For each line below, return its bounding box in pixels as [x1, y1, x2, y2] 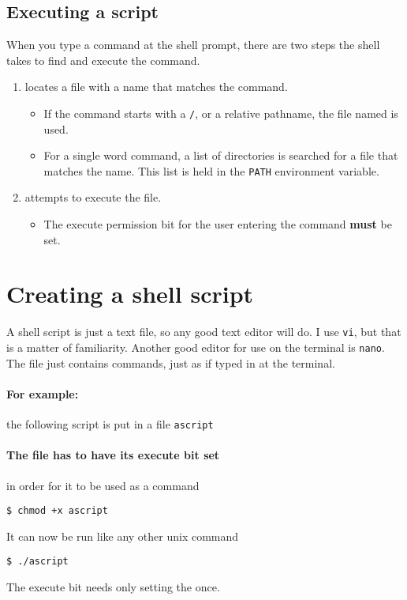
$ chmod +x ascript [6, 505, 108, 517]
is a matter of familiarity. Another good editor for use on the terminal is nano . [6, 339, 385, 356]
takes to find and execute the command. [6, 51, 200, 68]
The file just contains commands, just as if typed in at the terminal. [6, 354, 335, 371]
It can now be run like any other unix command [6, 527, 239, 544]
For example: [6, 385, 79, 402]
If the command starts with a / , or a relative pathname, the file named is [43, 104, 398, 121]
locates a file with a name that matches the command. [24, 78, 288, 95]
